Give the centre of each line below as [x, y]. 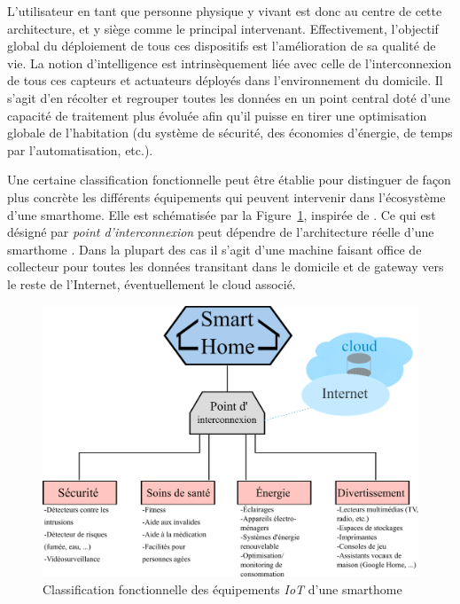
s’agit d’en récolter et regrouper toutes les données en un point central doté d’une [229, 97]
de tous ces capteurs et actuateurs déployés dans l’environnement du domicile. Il [225, 80]
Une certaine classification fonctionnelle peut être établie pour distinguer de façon [229, 180]
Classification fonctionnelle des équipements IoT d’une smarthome [222, 589]
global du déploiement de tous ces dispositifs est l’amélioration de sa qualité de [222, 46]
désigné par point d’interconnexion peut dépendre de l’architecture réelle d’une [221, 232]
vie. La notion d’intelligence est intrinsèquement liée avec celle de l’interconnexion [230, 63]
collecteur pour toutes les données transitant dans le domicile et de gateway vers [226, 267]
